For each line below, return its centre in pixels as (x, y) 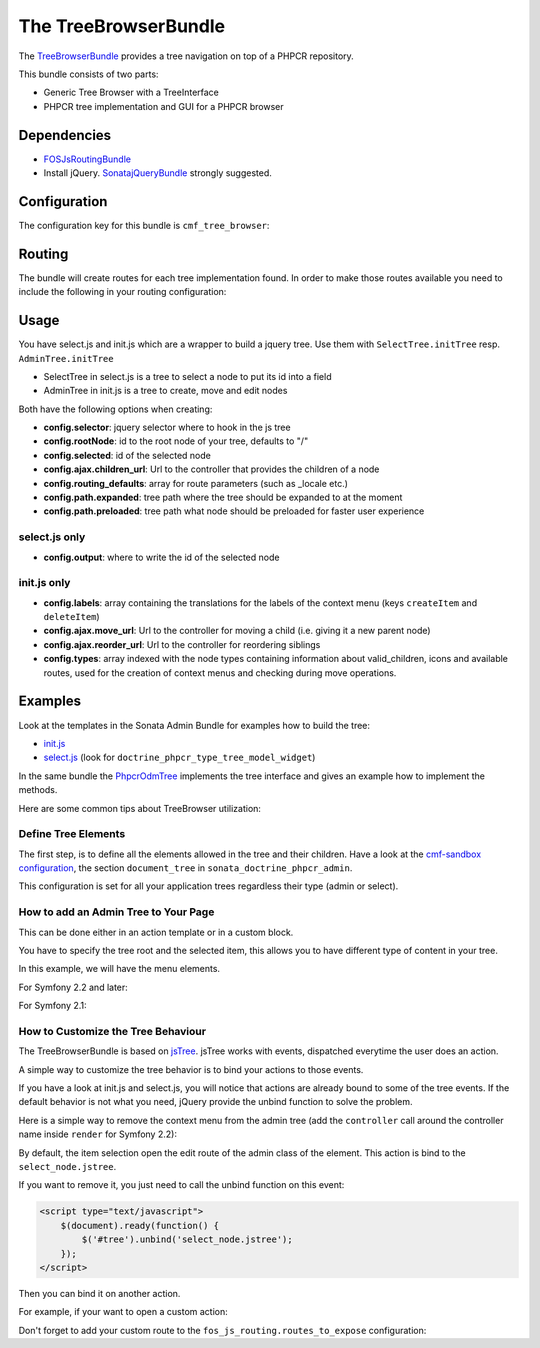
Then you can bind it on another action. (99, 1293)
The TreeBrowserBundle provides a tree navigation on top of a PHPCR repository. (186, 56)
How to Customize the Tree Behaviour (112, 1031)
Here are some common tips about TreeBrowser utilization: (140, 808)
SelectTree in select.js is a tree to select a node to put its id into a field (187, 376)
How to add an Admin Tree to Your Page (116, 912)
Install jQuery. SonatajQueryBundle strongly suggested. (157, 173)
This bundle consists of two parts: (88, 74)
